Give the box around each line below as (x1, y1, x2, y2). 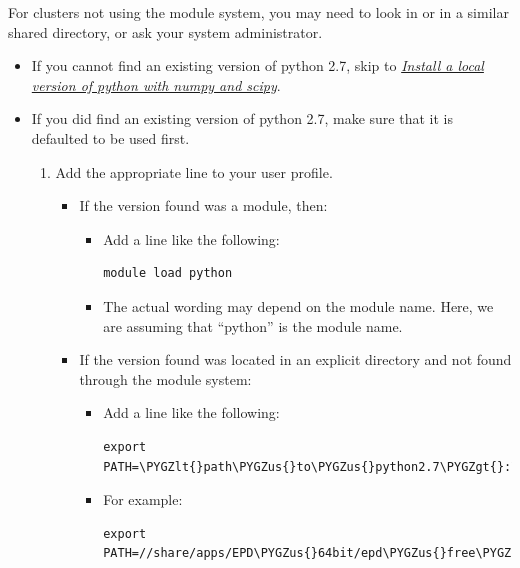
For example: (103, 489, 183, 510)
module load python (103, 266, 233, 281)
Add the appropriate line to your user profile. (55, 161, 333, 182)
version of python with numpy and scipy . (31, 74, 281, 95)
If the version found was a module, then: (79, 195, 328, 216)
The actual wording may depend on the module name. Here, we (103, 295, 494, 316)
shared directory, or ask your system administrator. (8, 21, 323, 42)
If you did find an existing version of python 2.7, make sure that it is (31, 108, 453, 129)
